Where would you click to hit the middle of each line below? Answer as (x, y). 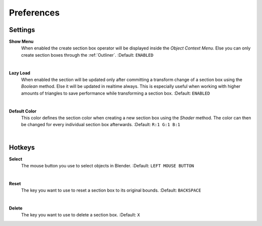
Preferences (34, 13)
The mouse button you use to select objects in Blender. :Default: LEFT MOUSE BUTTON (107, 166)
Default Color (23, 111)
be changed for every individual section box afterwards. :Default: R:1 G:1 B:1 (101, 125)
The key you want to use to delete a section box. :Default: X (81, 215)
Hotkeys (22, 147)
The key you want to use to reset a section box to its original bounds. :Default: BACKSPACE (111, 190)
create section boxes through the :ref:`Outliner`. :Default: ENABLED (87, 55)
